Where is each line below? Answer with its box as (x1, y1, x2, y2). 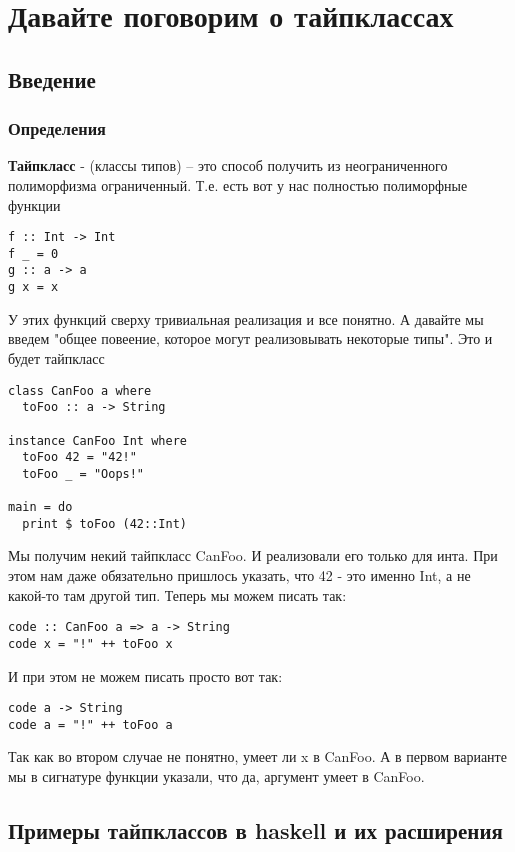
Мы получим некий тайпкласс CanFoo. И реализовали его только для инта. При (8, 545, 498, 566)
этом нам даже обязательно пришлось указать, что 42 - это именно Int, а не (8, 565, 471, 586)
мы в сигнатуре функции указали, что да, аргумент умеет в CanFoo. (8, 766, 425, 787)
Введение (8, 63, 96, 94)
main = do (8, 500, 73, 515)
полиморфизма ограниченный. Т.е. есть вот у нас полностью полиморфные (8, 174, 468, 195)
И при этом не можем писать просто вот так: (8, 665, 283, 686)
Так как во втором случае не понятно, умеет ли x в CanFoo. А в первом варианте (8, 746, 507, 767)
